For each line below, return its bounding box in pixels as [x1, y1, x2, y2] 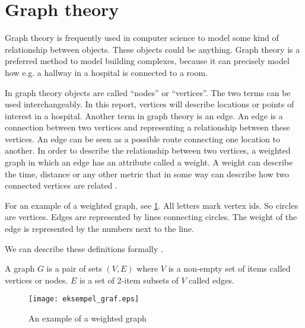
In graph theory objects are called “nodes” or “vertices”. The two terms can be [5, 86, 291, 98]
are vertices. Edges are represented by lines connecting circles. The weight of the [5, 211, 297, 223]
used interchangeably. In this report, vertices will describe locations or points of [5, 98, 294, 110]
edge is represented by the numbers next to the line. [5, 222, 194, 235]
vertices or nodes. [5, 273, 68, 286]
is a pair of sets [46, 262, 102, 275]
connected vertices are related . [5, 179, 117, 192]
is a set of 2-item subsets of [80, 273, 179, 286]
